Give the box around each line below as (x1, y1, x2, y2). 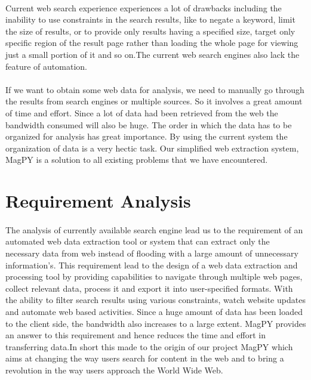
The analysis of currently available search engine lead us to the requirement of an (5, 223, 303, 236)
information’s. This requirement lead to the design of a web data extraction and (5, 258, 298, 271)
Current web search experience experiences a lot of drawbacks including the (5, 1, 282, 14)
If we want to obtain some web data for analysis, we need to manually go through (5, 83, 304, 95)
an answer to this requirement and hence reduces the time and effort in (5, 329, 266, 341)
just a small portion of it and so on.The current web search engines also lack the (5, 48, 300, 60)
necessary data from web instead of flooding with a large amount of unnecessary (5, 247, 298, 259)
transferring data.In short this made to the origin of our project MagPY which (5, 340, 293, 353)
